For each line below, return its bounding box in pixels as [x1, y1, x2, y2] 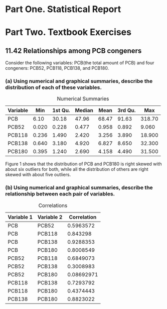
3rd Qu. [117, 107, 136, 114]
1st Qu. [52, 107, 70, 114]
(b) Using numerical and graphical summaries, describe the [5, 184, 153, 191]
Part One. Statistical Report [5, 4, 121, 15]
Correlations [38, 202, 68, 209]
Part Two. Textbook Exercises [5, 27, 132, 38]
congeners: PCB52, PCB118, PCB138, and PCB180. [5, 65, 109, 71]
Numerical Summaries [57, 95, 109, 102]
